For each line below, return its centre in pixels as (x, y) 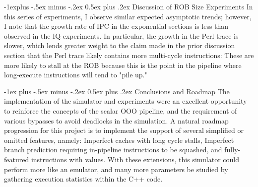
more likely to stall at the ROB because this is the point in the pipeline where (123, 65)
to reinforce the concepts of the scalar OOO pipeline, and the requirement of (121, 110)
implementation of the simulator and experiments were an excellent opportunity (126, 101)
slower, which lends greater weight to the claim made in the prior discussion (120, 45)
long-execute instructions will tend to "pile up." (76, 75)
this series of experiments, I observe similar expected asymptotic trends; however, (128, 16)
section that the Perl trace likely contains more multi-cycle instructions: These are (129, 55)
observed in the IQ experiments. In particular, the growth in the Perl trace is (121, 35)
